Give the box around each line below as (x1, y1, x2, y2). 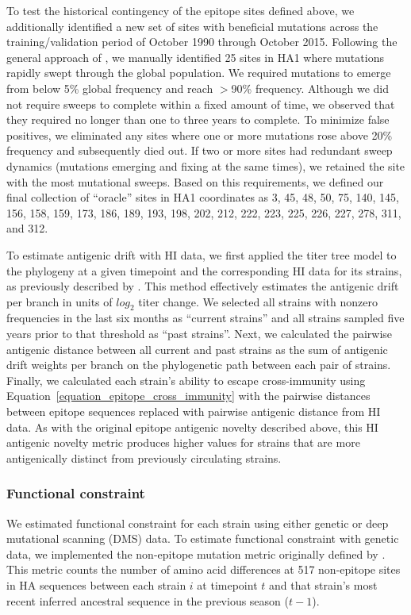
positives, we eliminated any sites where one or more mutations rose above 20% (6, 126, 393, 143)
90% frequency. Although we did (231, 79, 390, 96)
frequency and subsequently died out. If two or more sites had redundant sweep (6, 142, 393, 159)
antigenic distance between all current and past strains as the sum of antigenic (6, 340, 388, 357)
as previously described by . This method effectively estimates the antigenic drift (6, 278, 399, 294)
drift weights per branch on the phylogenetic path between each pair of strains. (6, 356, 391, 373)
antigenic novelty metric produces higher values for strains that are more (6, 434, 360, 451)
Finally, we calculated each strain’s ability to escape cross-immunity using (6, 371, 366, 388)
